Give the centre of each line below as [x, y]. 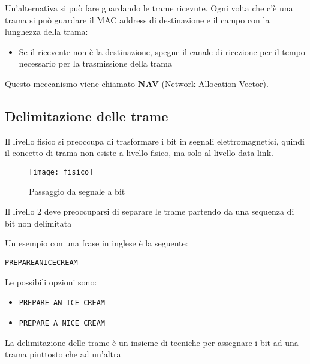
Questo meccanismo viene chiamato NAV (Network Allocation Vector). [137, 83]
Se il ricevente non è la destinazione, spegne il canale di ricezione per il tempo [162, 51]
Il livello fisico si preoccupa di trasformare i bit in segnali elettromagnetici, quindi [155, 141]
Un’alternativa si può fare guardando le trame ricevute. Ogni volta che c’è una [149, 8]
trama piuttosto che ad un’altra [63, 354]
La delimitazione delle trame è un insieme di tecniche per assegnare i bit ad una [152, 342]
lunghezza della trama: [46, 31]
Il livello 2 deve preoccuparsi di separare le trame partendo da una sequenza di [150, 211]
